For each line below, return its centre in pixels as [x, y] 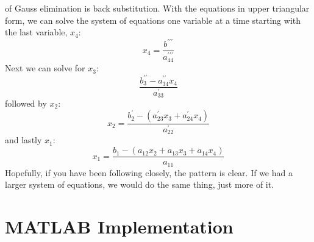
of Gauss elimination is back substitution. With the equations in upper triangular [157, 8]
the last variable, [36, 32]
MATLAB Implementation [119, 226]
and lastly [23, 140]
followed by [26, 103]
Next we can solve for [45, 68]
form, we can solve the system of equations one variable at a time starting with [153, 20]
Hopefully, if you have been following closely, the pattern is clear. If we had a [149, 172]
